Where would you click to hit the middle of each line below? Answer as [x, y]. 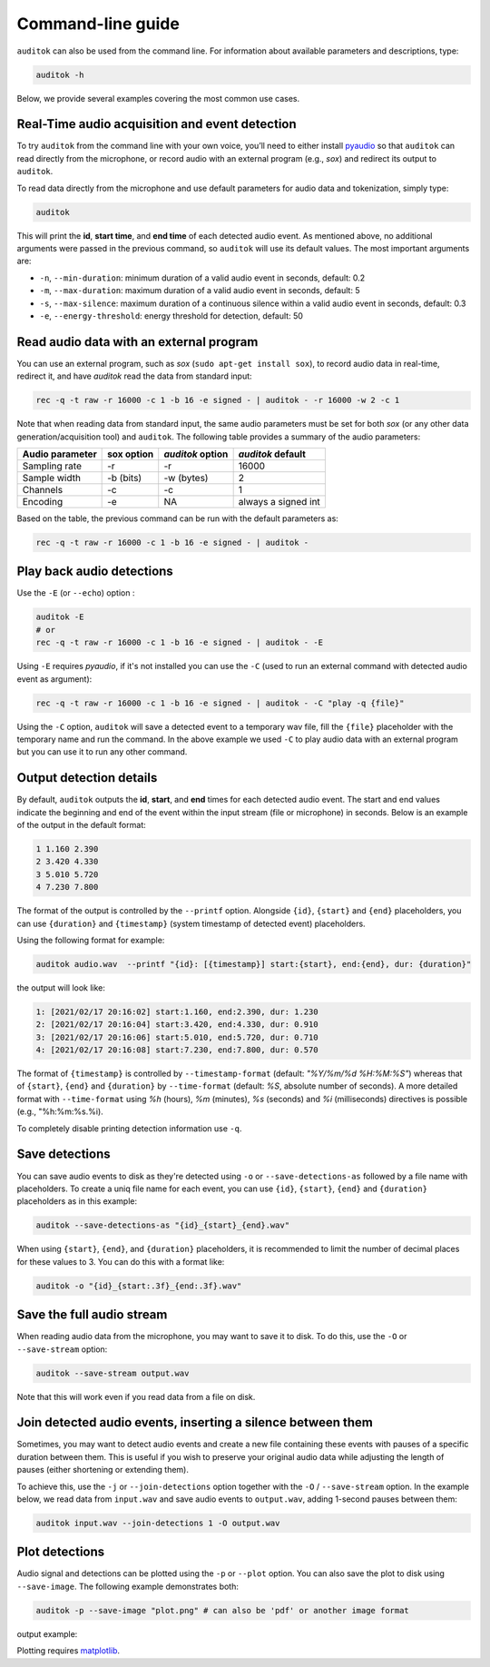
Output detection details [87, 778]
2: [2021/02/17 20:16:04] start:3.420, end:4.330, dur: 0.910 [177, 1025]
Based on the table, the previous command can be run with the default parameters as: [178, 518]
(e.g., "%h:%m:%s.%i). [60, 1111]
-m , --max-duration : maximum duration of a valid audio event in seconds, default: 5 [200, 291]
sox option [131, 454]
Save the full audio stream [92, 1315]
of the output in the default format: [81, 825]
